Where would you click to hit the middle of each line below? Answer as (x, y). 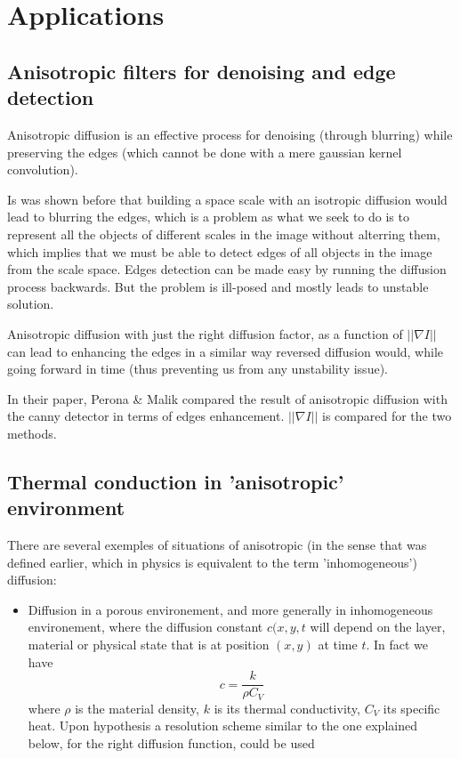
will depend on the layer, (378, 627)
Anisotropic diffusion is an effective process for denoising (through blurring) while (230, 134)
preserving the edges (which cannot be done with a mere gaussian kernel (205, 152)
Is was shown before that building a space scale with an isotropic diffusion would (227, 199)
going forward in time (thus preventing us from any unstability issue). (198, 369)
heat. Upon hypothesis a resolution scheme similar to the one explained (222, 726)
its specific (412, 708)
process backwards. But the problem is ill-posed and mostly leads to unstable (218, 286)
